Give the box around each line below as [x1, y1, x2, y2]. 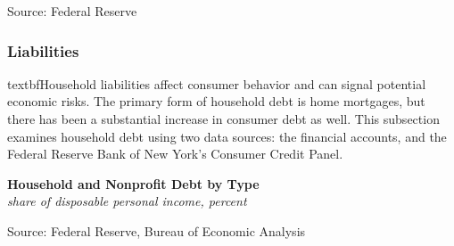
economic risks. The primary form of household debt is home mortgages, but [7, 92, 425, 111]
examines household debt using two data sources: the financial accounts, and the [7, 127, 447, 145]
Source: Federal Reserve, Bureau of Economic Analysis [7, 221, 306, 240]
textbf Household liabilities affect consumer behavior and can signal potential [7, 74, 426, 93]
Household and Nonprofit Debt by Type [7, 174, 260, 193]
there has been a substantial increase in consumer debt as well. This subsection [7, 110, 440, 127]
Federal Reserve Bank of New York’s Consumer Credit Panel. [7, 144, 343, 163]
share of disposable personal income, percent [7, 192, 247, 210]
